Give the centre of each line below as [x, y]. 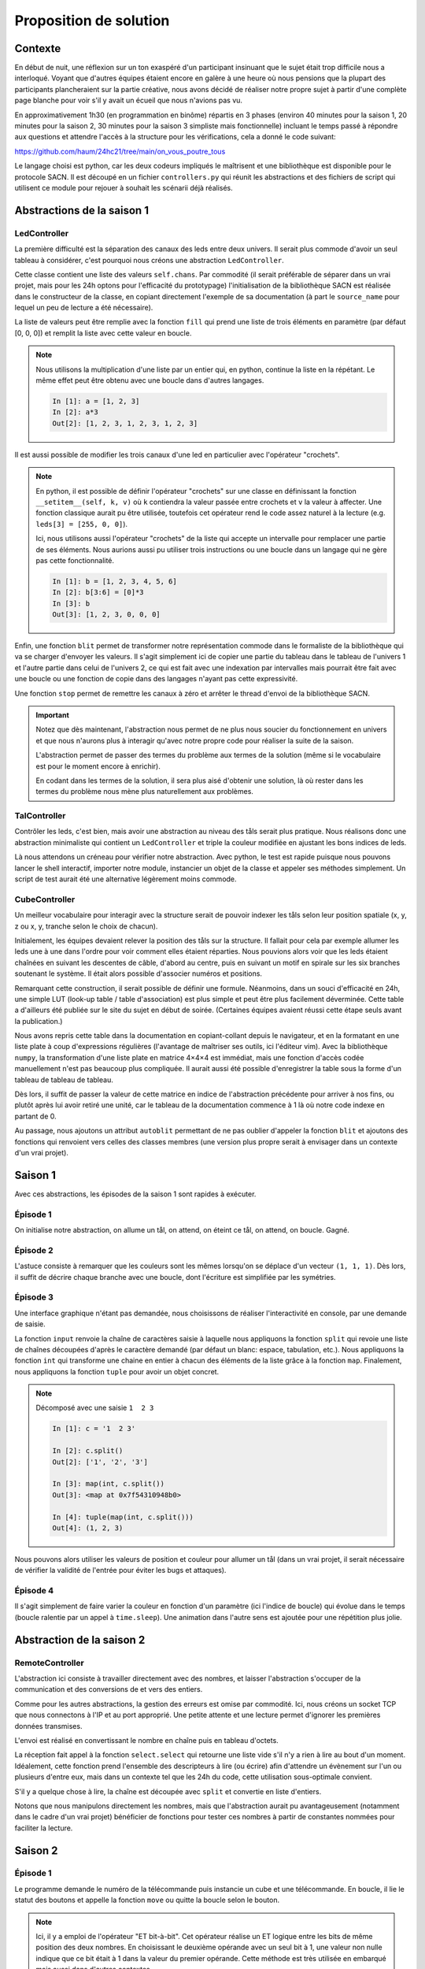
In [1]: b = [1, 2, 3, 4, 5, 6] [115, 581]
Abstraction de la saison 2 [80, 1639]
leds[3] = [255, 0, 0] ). [82, 524]
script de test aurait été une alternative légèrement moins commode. [126, 879]
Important [53, 715]
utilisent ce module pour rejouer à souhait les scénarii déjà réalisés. [124, 187]
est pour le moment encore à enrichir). [98, 766]
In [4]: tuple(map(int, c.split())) [123, 1517]
